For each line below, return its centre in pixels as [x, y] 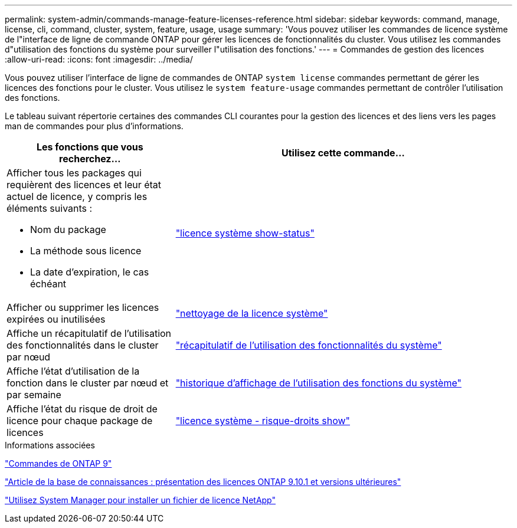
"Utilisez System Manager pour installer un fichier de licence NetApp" [140, 500]
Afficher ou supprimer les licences [83, 307]
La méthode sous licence [86, 251]
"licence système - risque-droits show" [263, 421]
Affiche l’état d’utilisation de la [73, 371]
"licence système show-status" [245, 233]
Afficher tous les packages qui [74, 173]
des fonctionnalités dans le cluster [83, 345]
